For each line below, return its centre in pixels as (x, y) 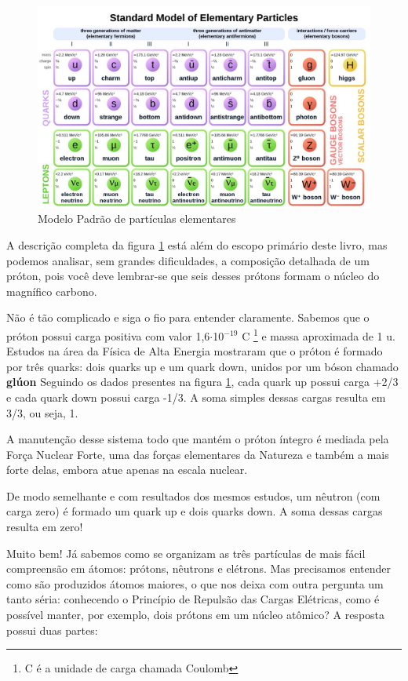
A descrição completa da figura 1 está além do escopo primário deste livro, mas (197, 244)
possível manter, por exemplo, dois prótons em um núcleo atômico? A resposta (196, 615)
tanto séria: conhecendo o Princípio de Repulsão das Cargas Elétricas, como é (193, 599)
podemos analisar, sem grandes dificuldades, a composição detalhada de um (188, 260)
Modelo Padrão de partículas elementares (137, 219)
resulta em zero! (45, 527)
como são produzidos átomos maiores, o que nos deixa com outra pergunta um (195, 583)
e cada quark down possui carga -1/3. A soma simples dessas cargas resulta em (196, 397)
